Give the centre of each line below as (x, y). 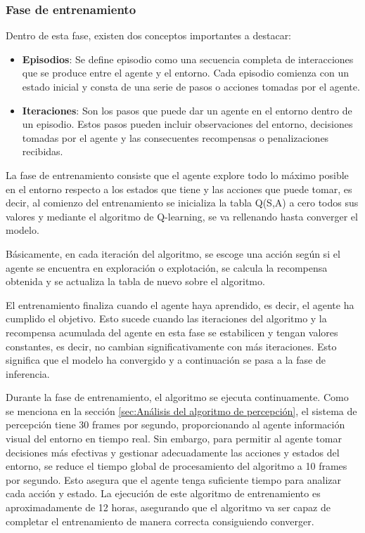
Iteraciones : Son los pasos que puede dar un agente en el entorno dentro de (187, 110)
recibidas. (43, 151)
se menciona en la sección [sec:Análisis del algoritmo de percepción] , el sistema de (181, 410)
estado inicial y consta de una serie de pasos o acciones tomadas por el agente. (191, 86)
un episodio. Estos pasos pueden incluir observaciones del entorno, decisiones (187, 124)
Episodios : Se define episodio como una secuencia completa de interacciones (188, 59)
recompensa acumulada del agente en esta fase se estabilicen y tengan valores (172, 332)
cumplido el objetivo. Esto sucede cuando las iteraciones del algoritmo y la (166, 318)
